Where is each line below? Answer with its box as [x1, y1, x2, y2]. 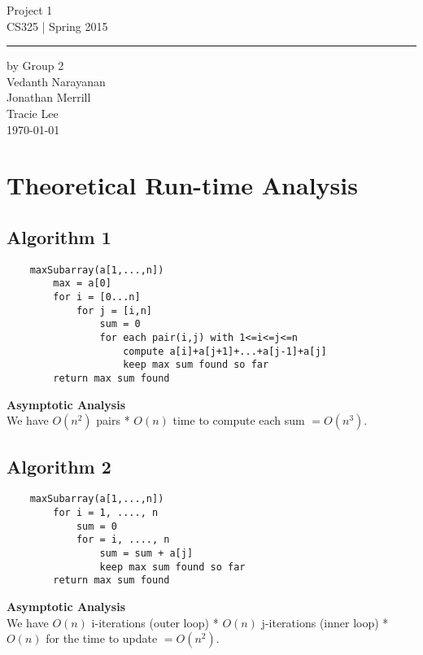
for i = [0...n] [53, 291, 141, 303]
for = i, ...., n [76, 534, 170, 546]
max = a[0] [53, 277, 111, 290]
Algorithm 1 [7, 224, 111, 249]
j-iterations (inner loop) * [261, 614, 389, 631]
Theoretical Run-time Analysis [7, 168, 358, 202]
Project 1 [7, 2, 53, 18]
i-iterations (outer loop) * [91, 614, 219, 631]
